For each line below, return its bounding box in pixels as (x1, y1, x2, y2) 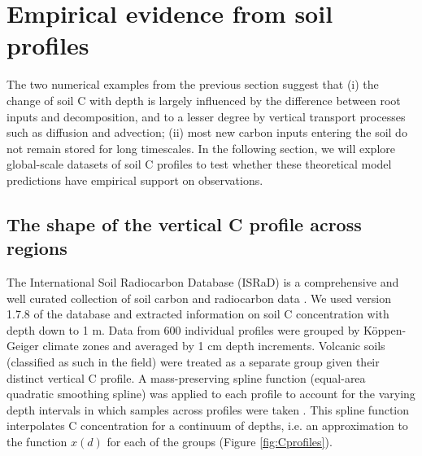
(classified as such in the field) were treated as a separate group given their (7, 353, 380, 370)
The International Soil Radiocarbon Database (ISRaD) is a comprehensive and (7, 274, 399, 291)
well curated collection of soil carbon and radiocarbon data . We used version (7, 289, 391, 306)
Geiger (7, 337, 39, 354)
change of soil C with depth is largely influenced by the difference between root (7, 91, 401, 108)
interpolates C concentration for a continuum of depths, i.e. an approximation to (7, 417, 408, 434)
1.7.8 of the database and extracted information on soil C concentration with (7, 305, 389, 322)
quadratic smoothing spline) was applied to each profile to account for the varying (7, 385, 415, 402)
